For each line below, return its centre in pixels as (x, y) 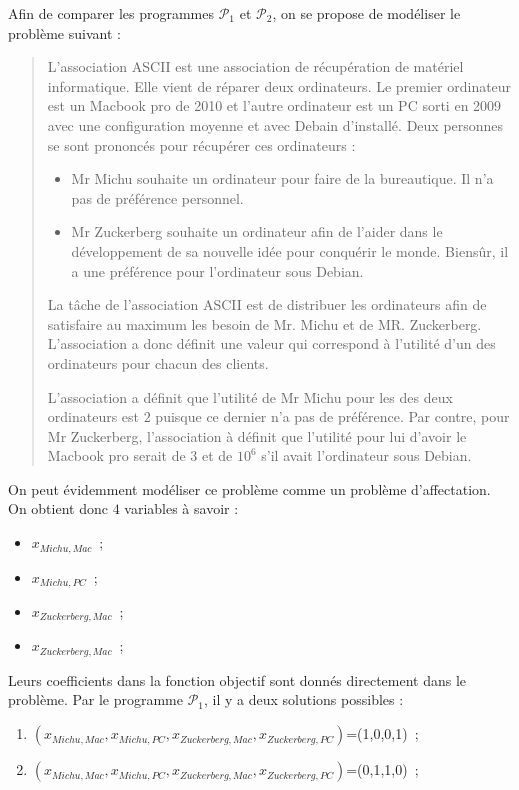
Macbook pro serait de (116, 455)
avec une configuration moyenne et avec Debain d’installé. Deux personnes (275, 124)
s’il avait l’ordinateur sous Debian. (366, 455)
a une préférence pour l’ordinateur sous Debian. (217, 270)
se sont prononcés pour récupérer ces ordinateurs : (201, 144)
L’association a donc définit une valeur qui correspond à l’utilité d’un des (271, 343)
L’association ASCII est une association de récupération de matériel (255, 66)
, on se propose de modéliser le (366, 13)
